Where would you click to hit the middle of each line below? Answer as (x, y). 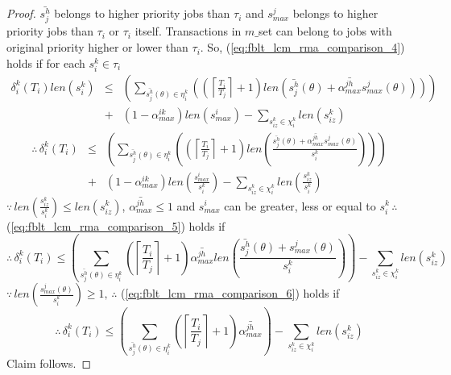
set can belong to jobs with (325, 31)
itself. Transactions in (188, 31)
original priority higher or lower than (97, 47)
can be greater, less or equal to (300, 205)
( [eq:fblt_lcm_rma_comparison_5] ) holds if (116, 225)
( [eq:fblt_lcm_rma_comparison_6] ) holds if (230, 293)
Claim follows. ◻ (49, 363)
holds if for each (46, 62)
